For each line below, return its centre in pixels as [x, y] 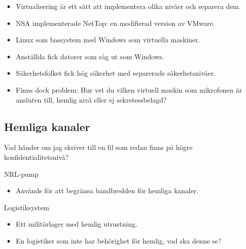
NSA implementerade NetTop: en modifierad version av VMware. [115, 23]
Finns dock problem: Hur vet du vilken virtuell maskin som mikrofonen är [129, 89]
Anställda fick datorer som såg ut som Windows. [90, 56]
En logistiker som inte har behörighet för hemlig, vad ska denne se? [119, 240]
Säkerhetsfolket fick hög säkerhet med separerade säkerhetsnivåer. [116, 73]
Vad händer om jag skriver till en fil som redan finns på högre [98, 147]
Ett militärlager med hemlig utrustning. [76, 224]
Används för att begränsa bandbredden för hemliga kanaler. [107, 190]
